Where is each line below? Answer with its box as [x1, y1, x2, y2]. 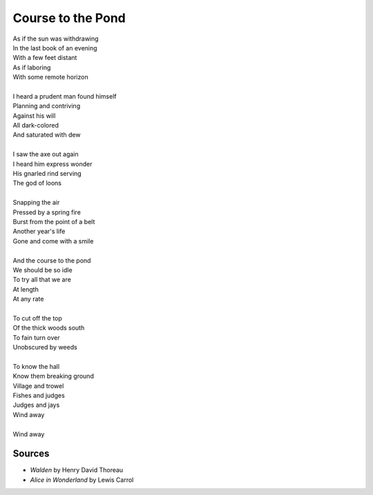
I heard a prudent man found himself [12, 92, 117, 100]
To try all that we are [12, 276, 72, 284]
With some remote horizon [12, 73, 89, 81]
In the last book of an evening [12, 43, 97, 52]
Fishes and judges [12, 392, 65, 399]
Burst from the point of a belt [12, 217, 95, 225]
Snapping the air [12, 199, 60, 207]
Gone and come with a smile [12, 236, 94, 245]
